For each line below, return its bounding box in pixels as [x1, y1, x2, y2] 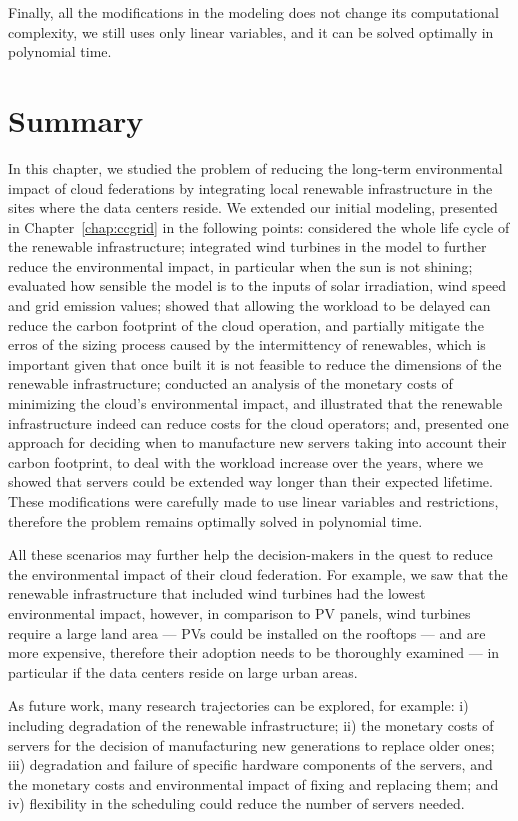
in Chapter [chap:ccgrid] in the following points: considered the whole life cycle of [8, 216, 510, 237]
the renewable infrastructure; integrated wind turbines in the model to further [8, 236, 487, 257]
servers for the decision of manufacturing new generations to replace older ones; [8, 734, 495, 755]
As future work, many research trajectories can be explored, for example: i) [8, 695, 469, 716]
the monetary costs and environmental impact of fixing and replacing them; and [8, 773, 499, 794]
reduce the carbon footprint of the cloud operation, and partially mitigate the [8, 314, 484, 335]
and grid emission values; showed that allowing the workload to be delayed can [8, 295, 491, 316]
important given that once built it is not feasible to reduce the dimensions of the [8, 353, 502, 374]
